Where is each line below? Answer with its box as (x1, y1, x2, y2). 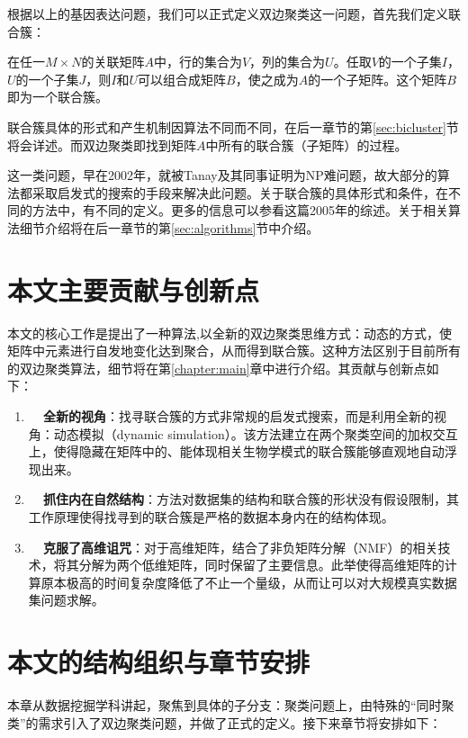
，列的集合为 (249, 52, 326, 71)
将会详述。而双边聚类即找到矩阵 (7, 135, 196, 154)
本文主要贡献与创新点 (7, 271, 260, 308)
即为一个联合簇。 (7, 87, 108, 106)
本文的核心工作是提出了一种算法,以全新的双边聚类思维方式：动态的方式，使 (7, 323, 452, 342)
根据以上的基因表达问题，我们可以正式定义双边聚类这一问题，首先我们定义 (7, 4, 448, 22)
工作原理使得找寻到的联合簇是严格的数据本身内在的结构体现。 (28, 508, 394, 526)
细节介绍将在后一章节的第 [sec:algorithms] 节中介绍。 (19, 218, 319, 237)
